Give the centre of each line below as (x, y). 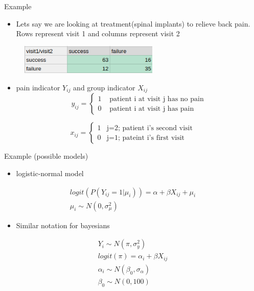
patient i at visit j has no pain (157, 99)
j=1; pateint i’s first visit (146, 138)
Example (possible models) (46, 156)
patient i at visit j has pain (152, 108)
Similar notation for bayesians (63, 225)
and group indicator (104, 87)
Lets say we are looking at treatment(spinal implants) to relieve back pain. (133, 23)
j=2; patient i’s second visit (149, 128)
